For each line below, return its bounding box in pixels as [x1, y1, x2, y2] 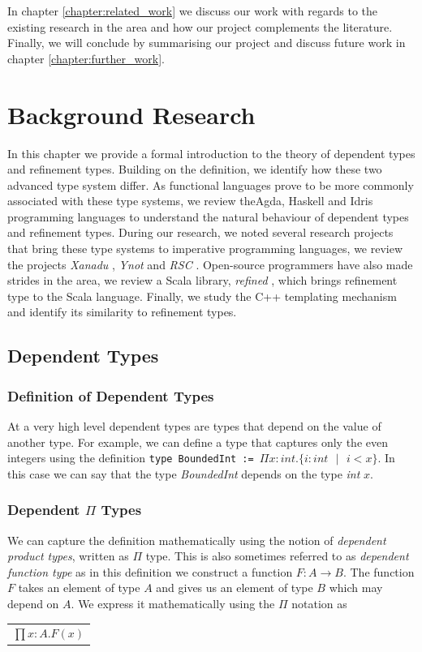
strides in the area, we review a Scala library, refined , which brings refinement [7, 272, 398, 289]
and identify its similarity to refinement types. [7, 303, 237, 320]
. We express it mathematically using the [71, 595, 275, 612]
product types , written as [7, 547, 129, 564]
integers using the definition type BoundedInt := [7, 449, 254, 466]
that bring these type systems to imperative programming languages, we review [7, 240, 403, 257]
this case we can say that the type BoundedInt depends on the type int [7, 465, 360, 482]
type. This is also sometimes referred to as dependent [145, 547, 409, 564]
